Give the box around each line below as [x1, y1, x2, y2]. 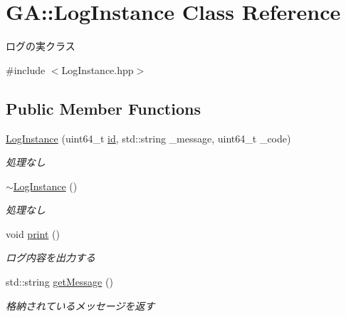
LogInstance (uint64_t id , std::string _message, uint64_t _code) [6, 130, 291, 145]
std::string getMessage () [6, 274, 113, 289]
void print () [6, 226, 60, 241]
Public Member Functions [6, 97, 201, 119]
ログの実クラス [6, 38, 75, 53]
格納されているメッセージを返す [6, 298, 155, 313]
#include [6, 62, 46, 77]
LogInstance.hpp [61, 62, 134, 77]
